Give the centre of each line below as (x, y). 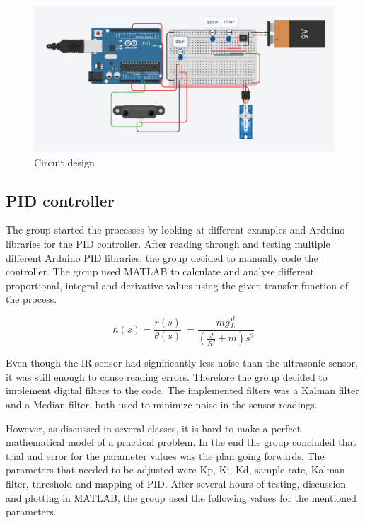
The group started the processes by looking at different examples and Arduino (175, 230)
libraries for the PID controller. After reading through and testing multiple (168, 244)
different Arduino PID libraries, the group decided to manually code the (162, 257)
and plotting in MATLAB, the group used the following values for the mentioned (181, 497)
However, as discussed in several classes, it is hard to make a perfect (153, 428)
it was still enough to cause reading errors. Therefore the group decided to (167, 376)
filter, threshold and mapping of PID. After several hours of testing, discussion (176, 483)
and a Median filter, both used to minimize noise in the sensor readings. (162, 404)
